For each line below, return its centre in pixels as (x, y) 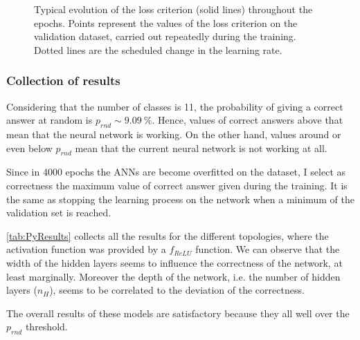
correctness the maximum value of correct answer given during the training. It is (177, 185)
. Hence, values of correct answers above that (247, 120)
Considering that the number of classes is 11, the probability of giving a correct (175, 106)
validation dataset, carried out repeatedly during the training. (165, 36)
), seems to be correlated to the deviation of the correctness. (177, 290)
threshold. (46, 327)
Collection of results (63, 81)
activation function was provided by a (86, 249)
